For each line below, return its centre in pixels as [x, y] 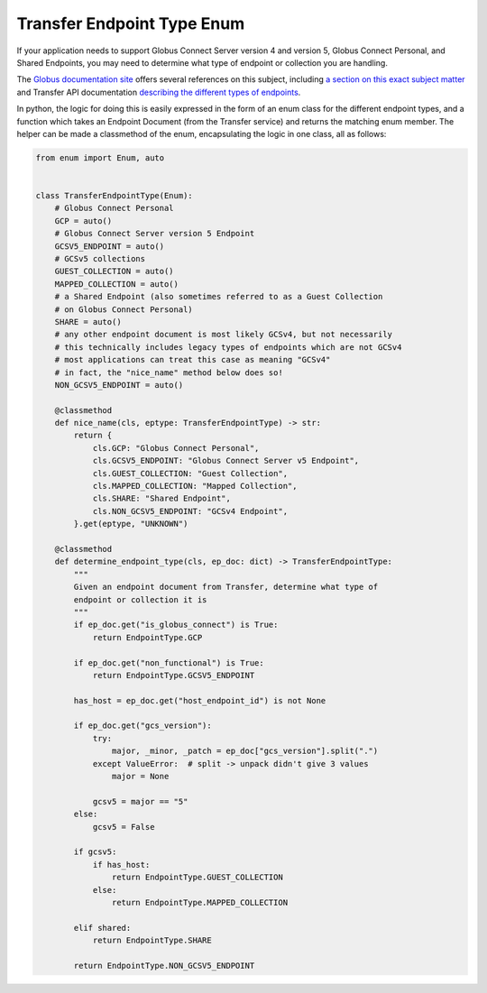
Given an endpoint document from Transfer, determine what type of [226, 587]
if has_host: [121, 864]
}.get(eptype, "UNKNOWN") [131, 524]
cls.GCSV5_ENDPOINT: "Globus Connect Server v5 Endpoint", [226, 461]
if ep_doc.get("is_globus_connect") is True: [176, 625]
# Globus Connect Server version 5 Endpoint [155, 234]
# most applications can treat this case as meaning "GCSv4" [193, 360]
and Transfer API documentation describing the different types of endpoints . [159, 92]
